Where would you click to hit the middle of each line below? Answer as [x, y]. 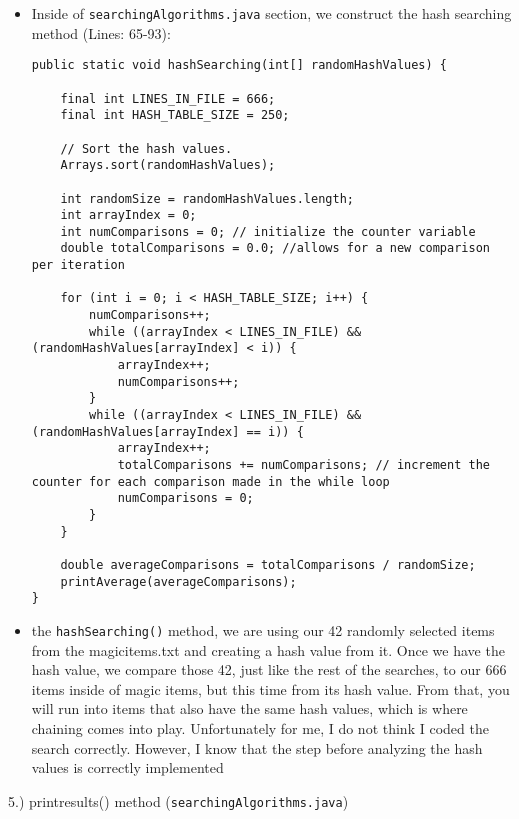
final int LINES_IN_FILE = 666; [168, 98]
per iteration [78, 265]
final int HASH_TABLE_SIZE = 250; [175, 115]
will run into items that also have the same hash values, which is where [249, 708]
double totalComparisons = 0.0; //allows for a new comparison [275, 248]
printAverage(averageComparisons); [178, 581]
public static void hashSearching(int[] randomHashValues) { [239, 65]
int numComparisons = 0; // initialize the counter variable [268, 231]
